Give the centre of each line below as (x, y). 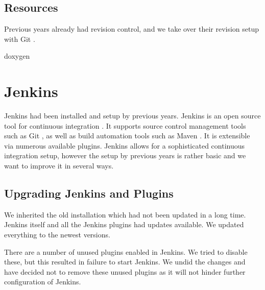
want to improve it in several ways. (59, 166)
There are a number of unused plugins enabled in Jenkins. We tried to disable (126, 251)
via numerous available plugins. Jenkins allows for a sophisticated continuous (125, 145)
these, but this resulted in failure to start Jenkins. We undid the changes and (125, 262)
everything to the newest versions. (57, 235)
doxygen (17, 56)
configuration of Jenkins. (43, 282)
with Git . (20, 39)
